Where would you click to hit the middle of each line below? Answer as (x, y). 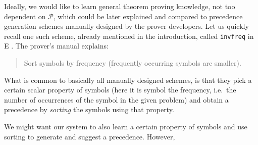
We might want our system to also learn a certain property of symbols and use (126, 126)
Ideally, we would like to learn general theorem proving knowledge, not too (120, 6)
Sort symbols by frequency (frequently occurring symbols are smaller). (133, 63)
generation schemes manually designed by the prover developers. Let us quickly (126, 26)
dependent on (25, 16)
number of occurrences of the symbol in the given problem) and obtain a (116, 99)
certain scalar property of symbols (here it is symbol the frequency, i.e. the (120, 90)
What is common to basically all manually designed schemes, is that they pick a (128, 80)
